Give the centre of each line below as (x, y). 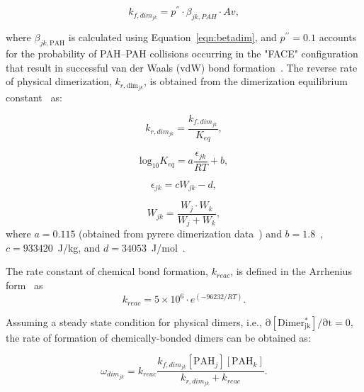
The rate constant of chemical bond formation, (107, 271)
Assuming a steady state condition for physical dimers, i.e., (134, 321)
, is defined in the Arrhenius (291, 271)
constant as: (34, 97)
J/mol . (169, 247)
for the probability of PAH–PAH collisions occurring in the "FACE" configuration (182, 53)
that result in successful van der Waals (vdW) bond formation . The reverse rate (182, 67)
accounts (338, 37)
